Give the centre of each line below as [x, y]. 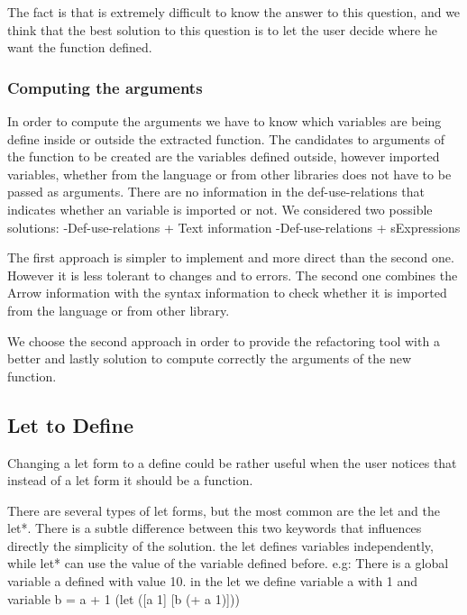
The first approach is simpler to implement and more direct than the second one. [231, 257]
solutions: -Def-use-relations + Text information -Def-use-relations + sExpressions [234, 227]
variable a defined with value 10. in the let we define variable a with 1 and [213, 581]
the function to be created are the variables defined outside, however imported [224, 156]
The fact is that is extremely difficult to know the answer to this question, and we [234, 12]
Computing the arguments [105, 87]
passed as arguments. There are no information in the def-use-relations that [216, 192]
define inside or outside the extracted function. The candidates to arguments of [226, 138]
